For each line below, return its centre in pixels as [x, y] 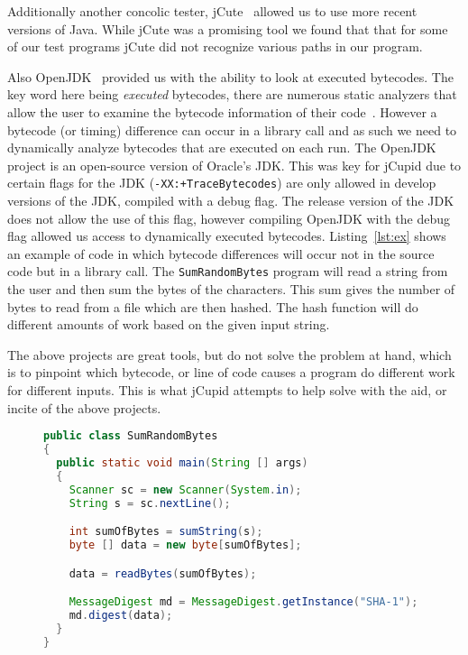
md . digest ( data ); [121, 615]
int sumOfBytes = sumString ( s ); [166, 532]
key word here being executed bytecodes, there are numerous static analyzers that [232, 94]
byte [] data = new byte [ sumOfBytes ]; [185, 544]
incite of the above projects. [84, 407]
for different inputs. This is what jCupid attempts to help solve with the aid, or [227, 390]
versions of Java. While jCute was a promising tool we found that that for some [228, 28]
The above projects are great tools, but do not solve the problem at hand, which [229, 354]
